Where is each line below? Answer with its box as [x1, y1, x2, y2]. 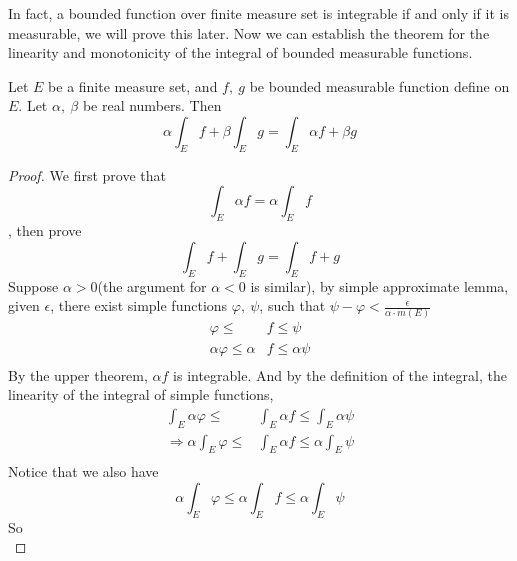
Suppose [8, 275, 59, 296]
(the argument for [97, 275, 207, 296]
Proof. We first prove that [8, 164, 166, 185]
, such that [259, 295, 326, 316]
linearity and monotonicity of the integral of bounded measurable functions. [8, 42, 473, 63]
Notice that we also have [8, 461, 159, 482]
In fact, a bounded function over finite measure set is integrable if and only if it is [8, 3, 509, 23]
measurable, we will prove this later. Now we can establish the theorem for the [8, 22, 490, 43]
